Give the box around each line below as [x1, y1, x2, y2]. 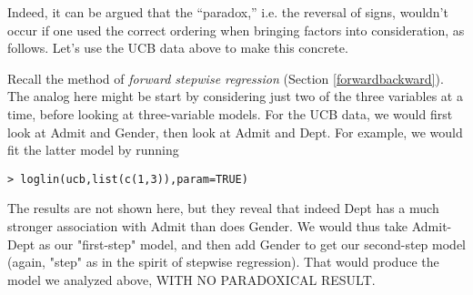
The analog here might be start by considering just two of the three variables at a [7, 86, 463, 106]
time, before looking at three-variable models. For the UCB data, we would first [7, 104, 453, 123]
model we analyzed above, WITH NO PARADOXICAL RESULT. [7, 270, 376, 289]
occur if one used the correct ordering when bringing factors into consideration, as [7, 20, 465, 39]
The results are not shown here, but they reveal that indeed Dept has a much [7, 198, 439, 218]
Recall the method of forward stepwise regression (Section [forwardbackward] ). [7, 68, 444, 87]
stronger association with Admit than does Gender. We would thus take [7, 217, 408, 235]
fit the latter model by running [7, 140, 179, 159]
